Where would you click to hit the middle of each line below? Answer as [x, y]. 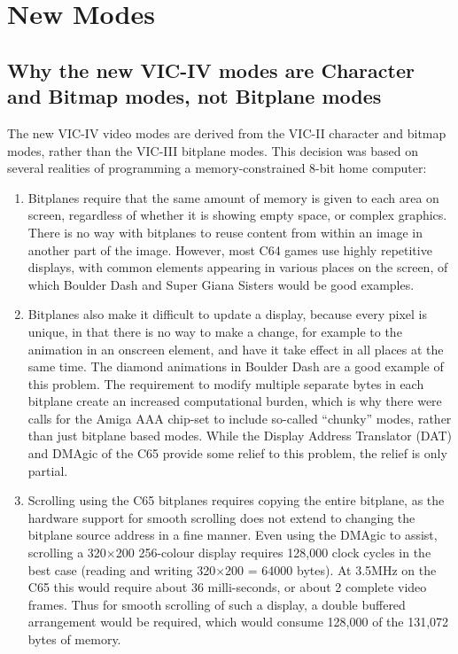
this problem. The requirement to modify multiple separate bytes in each [226, 383]
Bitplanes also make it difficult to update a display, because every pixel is [227, 314]
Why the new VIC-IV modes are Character [211, 70]
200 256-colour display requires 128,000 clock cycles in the [273, 553]
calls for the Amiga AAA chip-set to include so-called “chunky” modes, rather [240, 418]
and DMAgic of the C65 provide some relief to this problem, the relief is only [237, 453]
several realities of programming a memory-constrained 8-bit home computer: [217, 168]
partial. [48, 470]
